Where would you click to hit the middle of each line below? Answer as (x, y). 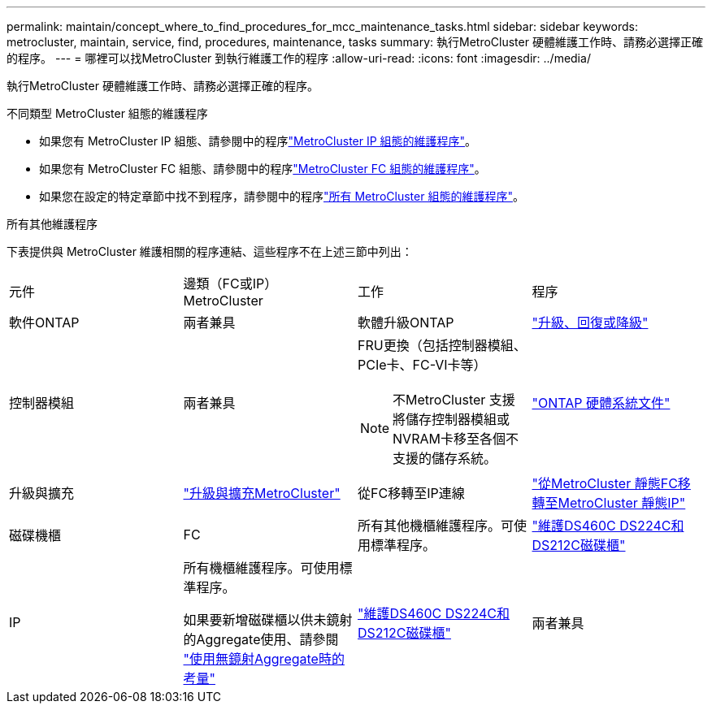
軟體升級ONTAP (406, 323)
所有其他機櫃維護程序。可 (436, 526)
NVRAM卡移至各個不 (456, 439)
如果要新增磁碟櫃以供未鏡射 (268, 620)
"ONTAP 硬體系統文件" (601, 403)
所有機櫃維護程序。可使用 (261, 568)
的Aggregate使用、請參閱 (261, 639)
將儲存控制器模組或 (452, 419)
